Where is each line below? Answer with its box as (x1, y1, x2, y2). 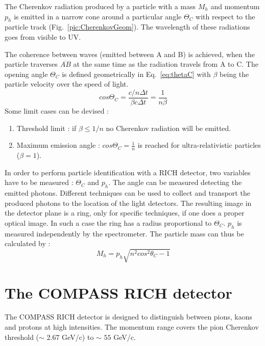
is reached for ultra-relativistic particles (137, 140, 261, 150)
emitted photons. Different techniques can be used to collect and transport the (5, 188, 250, 198)
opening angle (5, 68, 48, 79)
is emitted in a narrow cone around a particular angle (14, 11, 182, 21)
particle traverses (5, 59, 58, 69)
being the (220, 68, 249, 79)
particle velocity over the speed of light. (5, 78, 129, 89)
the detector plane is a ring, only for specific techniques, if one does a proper (5, 207, 245, 218)
